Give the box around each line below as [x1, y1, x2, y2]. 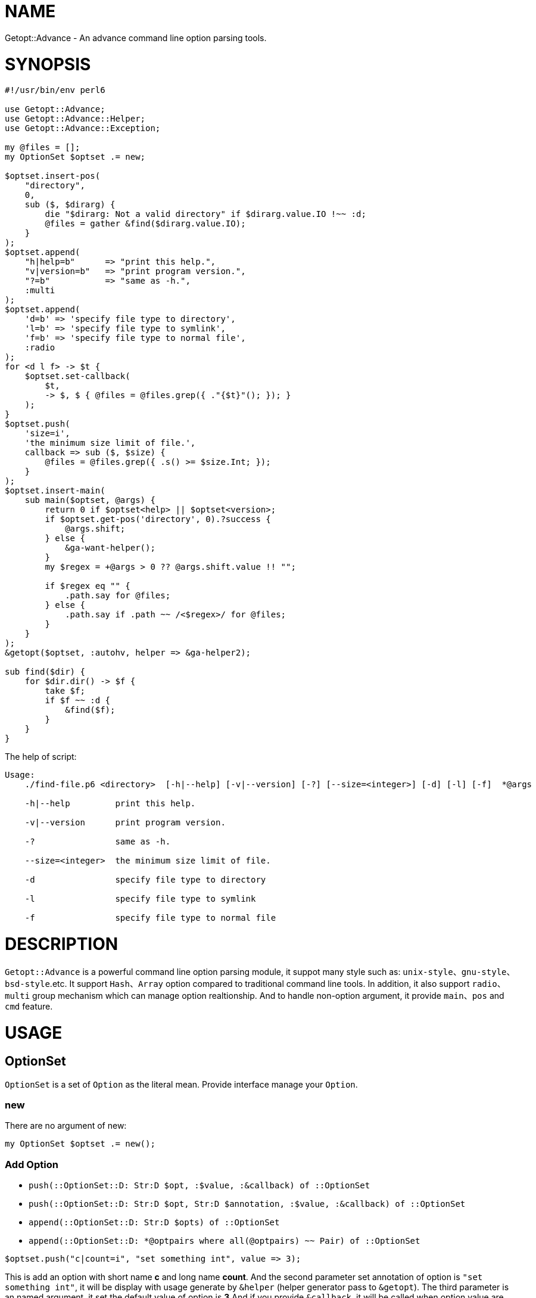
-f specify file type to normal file [24, 913, 276, 923]
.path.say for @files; [65, 591, 171, 601]
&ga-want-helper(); [65, 543, 155, 553]
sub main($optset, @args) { [24, 495, 155, 505]
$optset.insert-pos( [5, 171, 101, 181]
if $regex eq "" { [45, 581, 130, 591]
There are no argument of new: [5, 1120, 127, 1131]
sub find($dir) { [5, 667, 85, 677]
